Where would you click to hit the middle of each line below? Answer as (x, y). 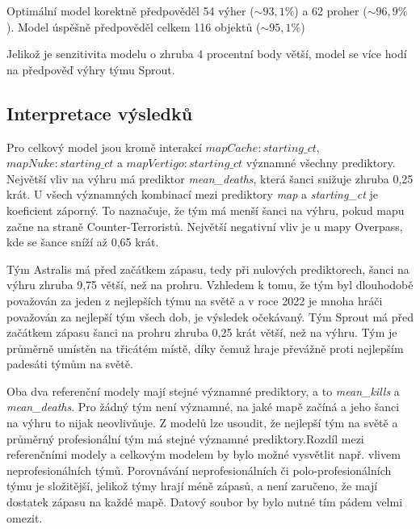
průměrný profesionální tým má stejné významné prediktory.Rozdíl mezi (185, 438)
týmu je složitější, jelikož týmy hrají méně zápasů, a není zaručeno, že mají (192, 486)
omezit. (25, 517)
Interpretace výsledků (100, 113)
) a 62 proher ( (331, 10)
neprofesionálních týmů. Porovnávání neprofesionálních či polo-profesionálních (199, 470)
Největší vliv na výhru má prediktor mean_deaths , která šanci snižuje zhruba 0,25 (210, 178)
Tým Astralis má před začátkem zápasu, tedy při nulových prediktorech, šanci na (208, 269)
